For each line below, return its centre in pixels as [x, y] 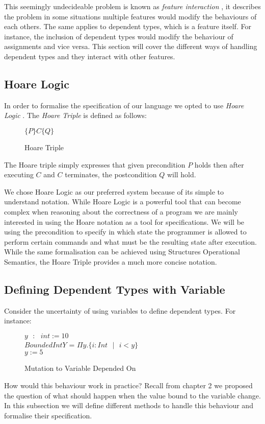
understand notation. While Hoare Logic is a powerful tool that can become [123, 202]
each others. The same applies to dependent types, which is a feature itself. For [128, 26]
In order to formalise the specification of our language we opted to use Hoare [124, 105]
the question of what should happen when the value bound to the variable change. [132, 395]
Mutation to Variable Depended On [80, 368]
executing [19, 174]
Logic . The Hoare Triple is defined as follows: [76, 115]
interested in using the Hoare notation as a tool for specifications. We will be [124, 221]
